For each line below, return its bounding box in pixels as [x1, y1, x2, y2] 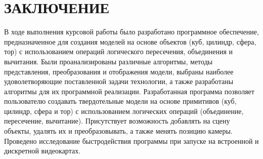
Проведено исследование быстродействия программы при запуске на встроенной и [4, 135, 259, 146]
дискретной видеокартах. [4, 145, 81, 156]
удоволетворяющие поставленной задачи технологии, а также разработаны [4, 76, 234, 87]
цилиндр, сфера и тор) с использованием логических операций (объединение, [4, 105, 244, 116]
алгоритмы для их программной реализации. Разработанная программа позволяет [4, 86, 254, 96]
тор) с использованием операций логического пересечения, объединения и [4, 46, 233, 57]
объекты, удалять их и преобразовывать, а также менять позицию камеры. [4, 126, 233, 136]
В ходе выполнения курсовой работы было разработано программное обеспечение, [4, 26, 259, 37]
